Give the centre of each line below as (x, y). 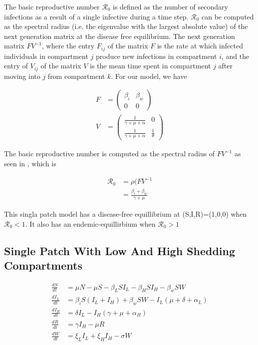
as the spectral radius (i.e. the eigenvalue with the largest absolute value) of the (126, 26)
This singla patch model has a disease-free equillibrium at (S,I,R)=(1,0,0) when (126, 214)
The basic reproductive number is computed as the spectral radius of (110, 154)
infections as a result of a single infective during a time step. (96, 16)
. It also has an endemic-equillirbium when (90, 223)
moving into (22, 76)
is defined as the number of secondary (170, 6)
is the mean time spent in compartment (150, 66)
